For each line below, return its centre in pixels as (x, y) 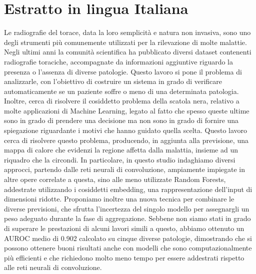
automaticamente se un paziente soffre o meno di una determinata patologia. (121, 91)
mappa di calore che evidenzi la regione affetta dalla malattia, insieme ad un (121, 150)
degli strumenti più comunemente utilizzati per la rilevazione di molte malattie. (125, 42)
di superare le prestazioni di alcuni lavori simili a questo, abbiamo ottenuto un (124, 228)
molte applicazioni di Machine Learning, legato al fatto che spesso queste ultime (127, 110)
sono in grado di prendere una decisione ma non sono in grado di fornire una (121, 120)
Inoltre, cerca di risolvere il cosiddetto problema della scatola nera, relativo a (122, 101)
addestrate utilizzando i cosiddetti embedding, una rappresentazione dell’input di (128, 189)
